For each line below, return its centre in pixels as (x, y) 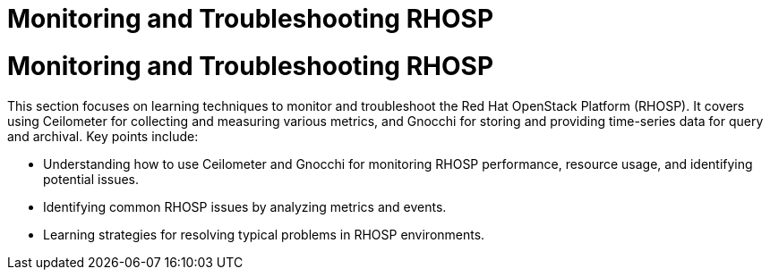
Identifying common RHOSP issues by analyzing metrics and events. (245, 206)
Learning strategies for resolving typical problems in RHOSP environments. (264, 234)
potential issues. (91, 179)
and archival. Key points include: (103, 136)
